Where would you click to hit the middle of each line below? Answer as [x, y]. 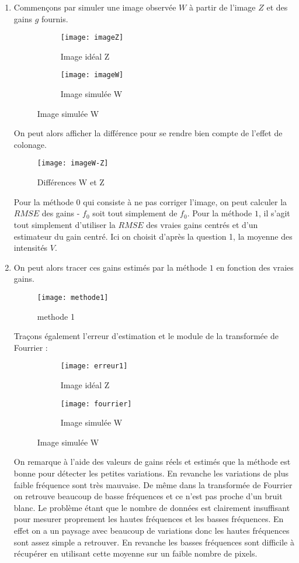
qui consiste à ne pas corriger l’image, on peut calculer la [185, 201]
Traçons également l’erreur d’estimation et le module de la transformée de [146, 336]
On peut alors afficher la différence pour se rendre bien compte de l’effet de [148, 133]
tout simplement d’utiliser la [65, 224]
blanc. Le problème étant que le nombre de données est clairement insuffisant [152, 507]
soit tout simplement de [135, 213]
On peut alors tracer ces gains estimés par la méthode [110, 267]
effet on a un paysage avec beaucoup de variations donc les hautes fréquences [152, 530]
